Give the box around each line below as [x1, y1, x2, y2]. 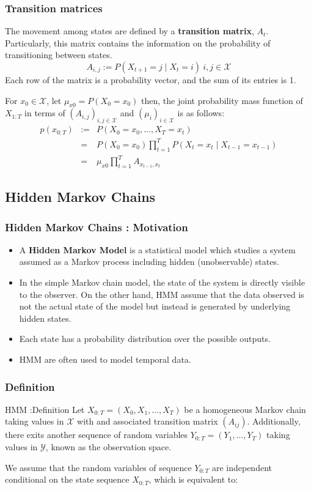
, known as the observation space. [45, 440, 172, 453]
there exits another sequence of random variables [5, 428, 188, 441]
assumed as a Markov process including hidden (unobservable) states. [19, 255, 279, 268]
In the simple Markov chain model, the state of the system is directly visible [19, 276, 305, 289]
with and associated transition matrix [77, 415, 218, 428]
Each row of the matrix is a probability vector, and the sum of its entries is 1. [5, 73, 296, 86]
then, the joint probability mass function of [141, 94, 303, 106]
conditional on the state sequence [5, 473, 130, 486]
